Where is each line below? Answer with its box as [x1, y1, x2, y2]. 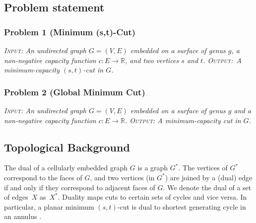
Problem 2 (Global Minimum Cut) [4, 85, 145, 98]
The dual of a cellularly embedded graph [4, 162, 128, 173]
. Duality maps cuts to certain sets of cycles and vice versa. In [58, 192, 247, 202]
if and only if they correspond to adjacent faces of [4, 182, 155, 192]
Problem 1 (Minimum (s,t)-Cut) [4, 25, 136, 38]
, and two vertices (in [90, 172, 155, 182]
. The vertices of [178, 162, 228, 173]
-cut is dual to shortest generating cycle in [117, 201, 246, 212]
